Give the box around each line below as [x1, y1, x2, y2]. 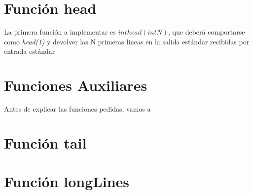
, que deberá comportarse [168, 27, 245, 37]
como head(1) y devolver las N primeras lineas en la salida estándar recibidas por [4, 36, 250, 46]
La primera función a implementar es [4, 27, 116, 37]
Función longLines [4, 171, 130, 192]
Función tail [4, 132, 87, 153]
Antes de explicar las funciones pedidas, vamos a [4, 104, 151, 114]
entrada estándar [4, 46, 55, 56]
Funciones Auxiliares [4, 75, 147, 95]
